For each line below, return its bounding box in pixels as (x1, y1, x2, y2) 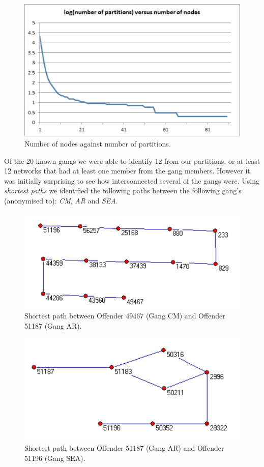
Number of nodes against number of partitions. (24, 138, 171, 149)
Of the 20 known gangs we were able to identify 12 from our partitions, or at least (4, 155, 260, 166)
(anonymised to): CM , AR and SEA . (4, 195, 118, 206)
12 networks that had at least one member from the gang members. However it (4, 165, 250, 176)
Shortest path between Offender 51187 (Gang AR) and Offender (24, 443, 224, 453)
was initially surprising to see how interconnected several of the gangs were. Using (4, 175, 259, 186)
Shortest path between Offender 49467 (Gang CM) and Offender (24, 310, 225, 321)
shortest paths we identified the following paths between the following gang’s (4, 185, 242, 196)
